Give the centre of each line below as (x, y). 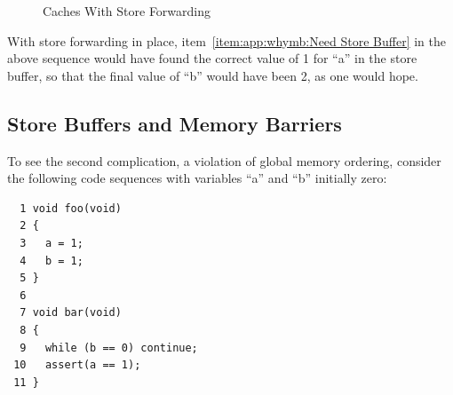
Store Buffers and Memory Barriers (175, 123)
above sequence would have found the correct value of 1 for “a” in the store (212, 58)
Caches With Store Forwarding (127, 11)
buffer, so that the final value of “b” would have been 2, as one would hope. (213, 75)
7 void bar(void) (71, 313)
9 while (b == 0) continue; (109, 348)
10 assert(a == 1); (77, 365)
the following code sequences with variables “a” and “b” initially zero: (197, 178)
